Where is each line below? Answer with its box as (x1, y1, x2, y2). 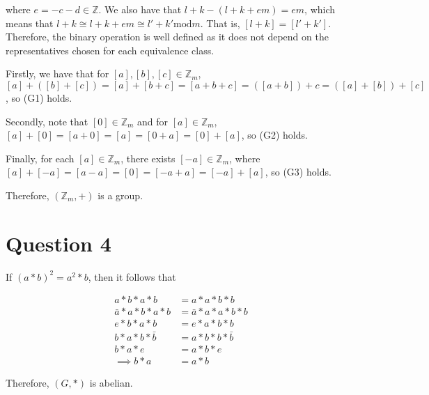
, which (304, 2, 336, 16)
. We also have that (98, 2, 182, 16)
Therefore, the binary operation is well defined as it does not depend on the (6, 29, 329, 44)
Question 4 (6, 229, 111, 257)
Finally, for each (6, 150, 75, 165)
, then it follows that (88, 269, 176, 284)
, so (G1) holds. (6, 90, 72, 104)
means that (6, 15, 54, 30)
